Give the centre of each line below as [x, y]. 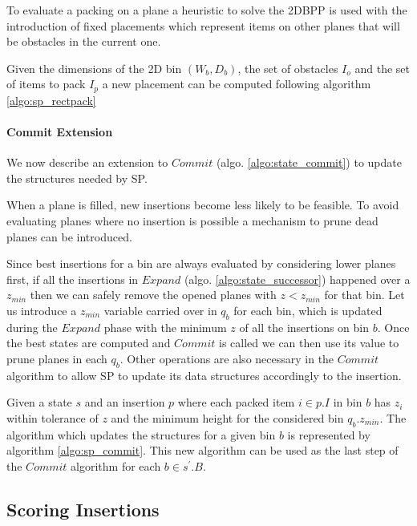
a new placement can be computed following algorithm [237, 84]
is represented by [329, 434]
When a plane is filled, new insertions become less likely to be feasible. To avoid [203, 205]
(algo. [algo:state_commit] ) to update [309, 162]
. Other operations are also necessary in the [227, 358]
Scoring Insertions [83, 509]
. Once [393, 327]
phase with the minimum [165, 327]
